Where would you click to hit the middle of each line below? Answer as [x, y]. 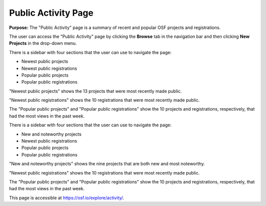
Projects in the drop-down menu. [43, 43]
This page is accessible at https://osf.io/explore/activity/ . [66, 198]
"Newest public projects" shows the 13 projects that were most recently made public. [96, 91]
